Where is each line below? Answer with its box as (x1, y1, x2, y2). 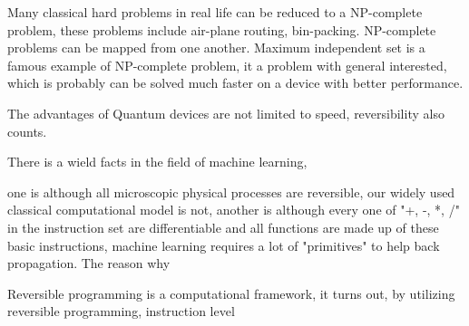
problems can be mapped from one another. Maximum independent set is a (7, 38, 425, 57)
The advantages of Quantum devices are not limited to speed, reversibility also (7, 103, 445, 122)
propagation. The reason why (7, 254, 171, 273)
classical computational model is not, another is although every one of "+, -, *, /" (7, 200, 460, 219)
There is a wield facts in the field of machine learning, (7, 152, 308, 171)
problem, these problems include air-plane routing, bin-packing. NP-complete (7, 20, 436, 39)
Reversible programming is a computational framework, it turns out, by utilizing (7, 283, 455, 302)
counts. (7, 121, 47, 140)
